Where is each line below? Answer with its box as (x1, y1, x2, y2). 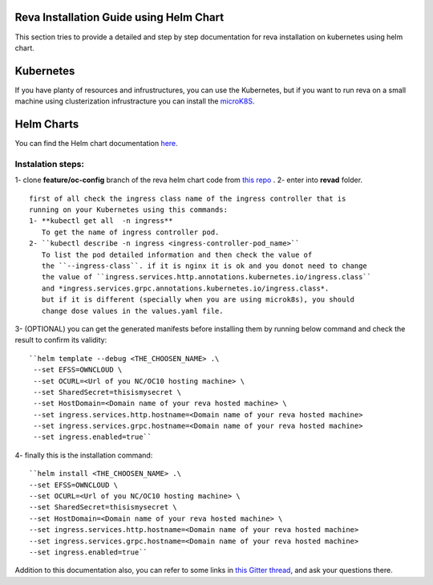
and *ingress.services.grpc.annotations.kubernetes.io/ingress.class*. (41, 283, 330, 293)
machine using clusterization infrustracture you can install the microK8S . (14, 96, 255, 106)
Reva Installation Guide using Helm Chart (14, 10, 225, 24)
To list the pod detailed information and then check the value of (41, 250, 313, 259)
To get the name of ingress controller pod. (41, 227, 220, 237)
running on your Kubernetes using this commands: (29, 205, 229, 214)
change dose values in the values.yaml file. (41, 306, 224, 315)
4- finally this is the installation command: (14, 450, 153, 460)
